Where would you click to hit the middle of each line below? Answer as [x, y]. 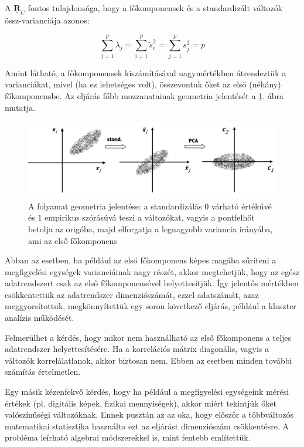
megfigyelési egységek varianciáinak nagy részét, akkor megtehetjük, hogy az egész [152, 271]
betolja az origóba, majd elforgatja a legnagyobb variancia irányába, [151, 228]
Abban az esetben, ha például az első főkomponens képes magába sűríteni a [141, 260]
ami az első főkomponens [73, 240]
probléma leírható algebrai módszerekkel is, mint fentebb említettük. [128, 437]
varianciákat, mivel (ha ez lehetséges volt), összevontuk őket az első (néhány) [143, 84]
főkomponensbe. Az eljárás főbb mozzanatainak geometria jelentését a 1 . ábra [144, 95]
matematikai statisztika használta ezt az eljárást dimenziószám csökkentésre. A [147, 426]
